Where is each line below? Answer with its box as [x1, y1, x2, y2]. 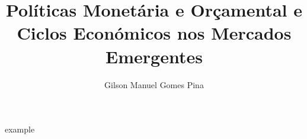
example [5, 123, 35, 135]
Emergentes [105, 44, 203, 68]
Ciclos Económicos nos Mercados [17, 21, 292, 45]
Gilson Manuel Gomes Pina [104, 78, 204, 90]
